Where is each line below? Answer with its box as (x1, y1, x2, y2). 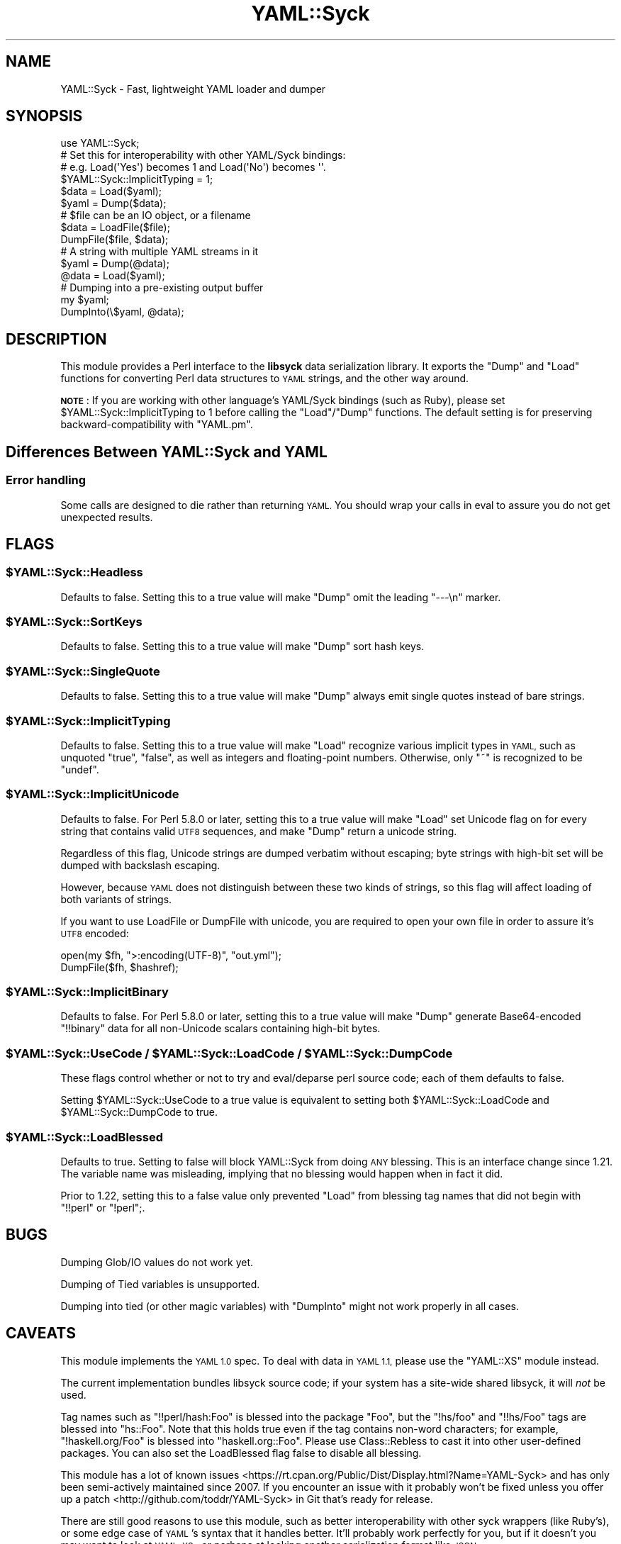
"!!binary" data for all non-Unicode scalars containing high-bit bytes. (60, 1022, 381, 1035)
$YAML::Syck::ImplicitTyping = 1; (60, 173, 213, 186)
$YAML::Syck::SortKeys (6, 615, 142, 630)
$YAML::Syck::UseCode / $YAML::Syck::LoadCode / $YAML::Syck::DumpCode (6, 1046, 453, 1061)
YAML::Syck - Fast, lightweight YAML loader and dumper (60, 82, 326, 95)
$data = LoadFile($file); (60, 221, 170, 234)
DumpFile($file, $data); (60, 233, 169, 246)
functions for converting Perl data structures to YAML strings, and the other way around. (60, 372, 469, 385)
